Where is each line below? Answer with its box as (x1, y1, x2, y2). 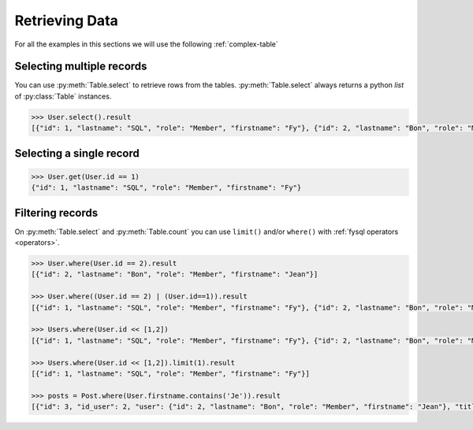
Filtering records (14, 206, 99, 220)
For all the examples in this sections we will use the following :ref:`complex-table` (14, 39, 279, 49)
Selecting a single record (14, 146, 140, 160)
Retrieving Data (14, 12, 118, 29)
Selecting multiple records (14, 60, 147, 73)
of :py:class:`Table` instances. (14, 91, 112, 101)
